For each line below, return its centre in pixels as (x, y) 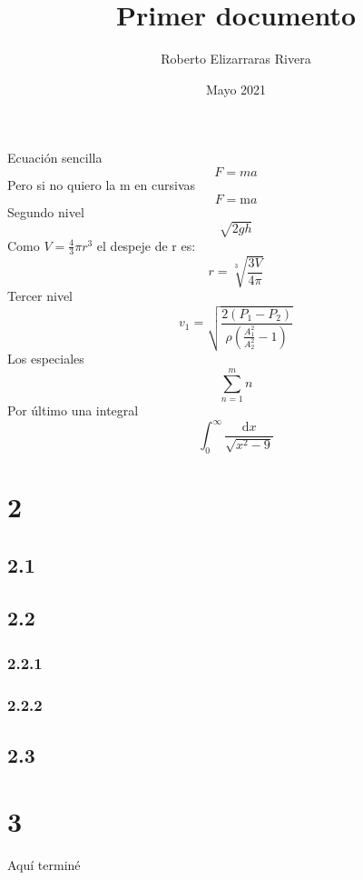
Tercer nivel (40, 296)
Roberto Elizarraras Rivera (236, 59)
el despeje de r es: (146, 245)
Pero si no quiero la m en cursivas (102, 184)
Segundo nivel (46, 211)
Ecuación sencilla (55, 158)
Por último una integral (73, 410)
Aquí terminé (44, 865)
